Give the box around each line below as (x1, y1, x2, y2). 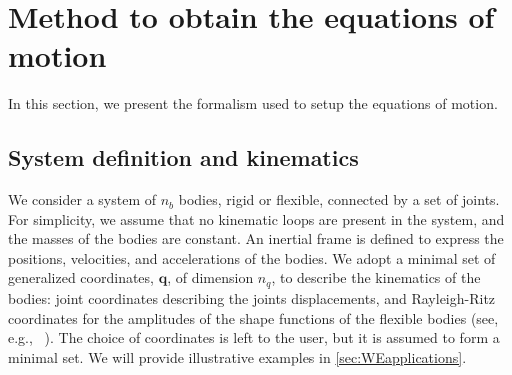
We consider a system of (8, 189, 157, 210)
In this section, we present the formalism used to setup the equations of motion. (8, 93, 498, 114)
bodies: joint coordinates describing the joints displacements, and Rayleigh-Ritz (8, 287, 496, 308)
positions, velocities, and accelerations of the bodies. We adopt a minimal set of (8, 247, 496, 268)
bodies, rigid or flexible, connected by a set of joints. (178, 189, 500, 210)
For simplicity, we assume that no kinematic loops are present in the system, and (8, 208, 505, 229)
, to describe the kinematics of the (271, 267, 481, 288)
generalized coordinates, (8, 267, 154, 288)
